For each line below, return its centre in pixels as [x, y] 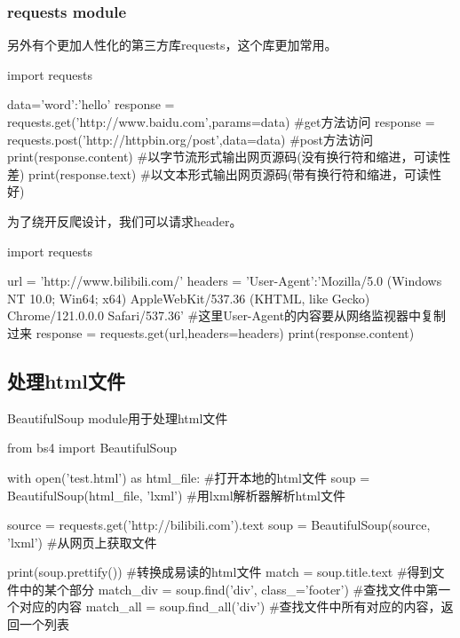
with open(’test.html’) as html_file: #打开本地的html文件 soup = [189, 477]
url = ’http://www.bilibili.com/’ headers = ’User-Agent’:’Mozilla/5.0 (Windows [225, 281]
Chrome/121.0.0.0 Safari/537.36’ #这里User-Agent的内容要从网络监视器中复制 [227, 315]
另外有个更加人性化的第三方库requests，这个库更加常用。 [172, 45]
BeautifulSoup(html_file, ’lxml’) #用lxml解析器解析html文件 [176, 495]
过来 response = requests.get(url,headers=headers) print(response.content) [211, 332]
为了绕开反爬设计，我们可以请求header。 [125, 221]
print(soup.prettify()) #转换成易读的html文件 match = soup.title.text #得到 [220, 572]
